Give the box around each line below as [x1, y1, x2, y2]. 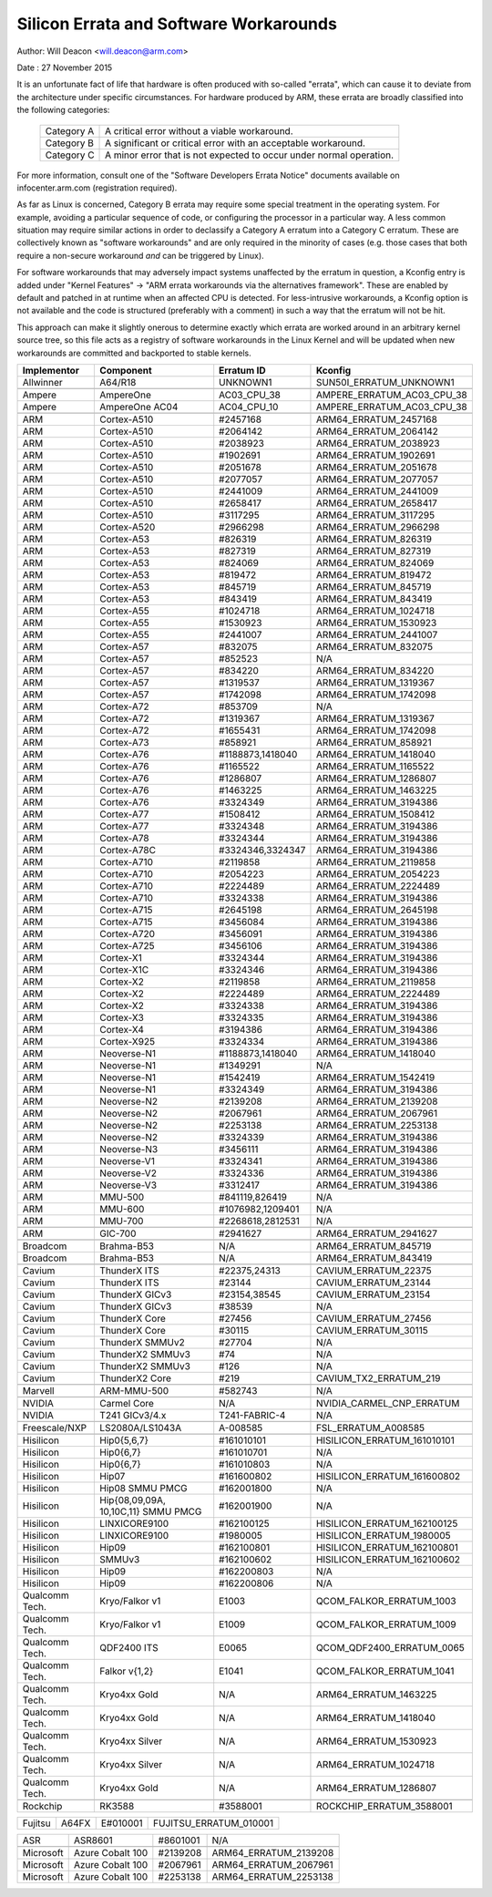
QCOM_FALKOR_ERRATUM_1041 [315, 1665, 455, 1677]
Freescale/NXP [22, 1421, 87, 1434]
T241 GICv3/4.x [99, 1408, 167, 1421]
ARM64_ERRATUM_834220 [315, 664, 435, 676]
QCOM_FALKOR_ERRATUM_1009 [315, 1618, 456, 1631]
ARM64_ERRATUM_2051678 [315, 460, 437, 473]
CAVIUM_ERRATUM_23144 [315, 1276, 432, 1289]
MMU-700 [99, 1214, 144, 1227]
